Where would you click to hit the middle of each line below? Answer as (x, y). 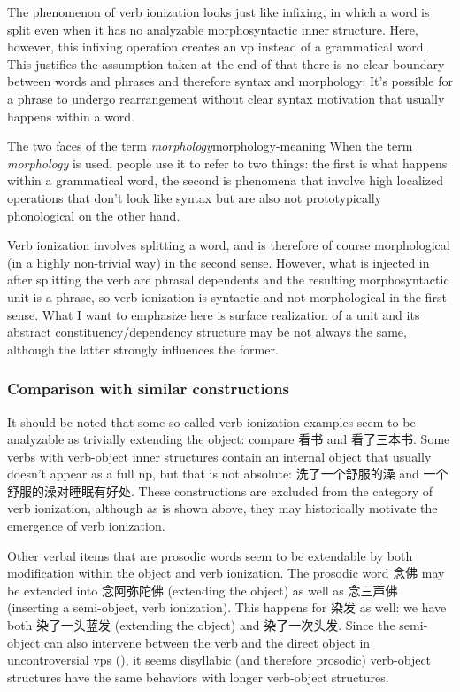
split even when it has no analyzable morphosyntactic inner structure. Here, (213, 29)
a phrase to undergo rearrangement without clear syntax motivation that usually (226, 98)
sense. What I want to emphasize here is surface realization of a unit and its (214, 314)
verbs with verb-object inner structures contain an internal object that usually (219, 456)
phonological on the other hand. (94, 215)
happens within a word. (71, 116)
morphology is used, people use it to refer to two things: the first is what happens (227, 163)
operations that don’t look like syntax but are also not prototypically (195, 197)
